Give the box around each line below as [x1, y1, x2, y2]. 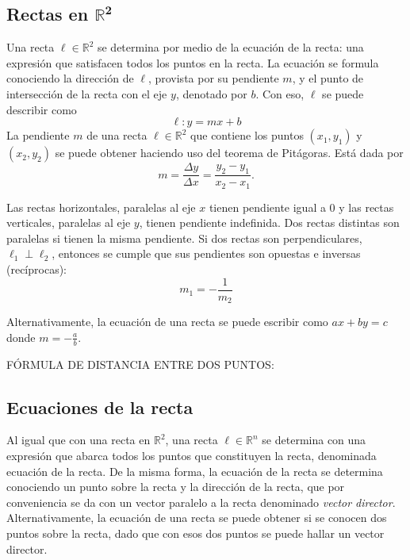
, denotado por [175, 85, 247, 102]
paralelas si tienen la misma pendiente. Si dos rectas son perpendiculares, [6, 229, 362, 246]
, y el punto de [292, 70, 364, 86]
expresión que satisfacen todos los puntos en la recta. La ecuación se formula [6, 54, 379, 71]
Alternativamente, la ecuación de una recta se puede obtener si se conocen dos [6, 509, 387, 526]
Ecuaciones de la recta [6, 394, 194, 419]
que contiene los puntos [190, 127, 304, 144]
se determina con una [262, 432, 366, 448]
